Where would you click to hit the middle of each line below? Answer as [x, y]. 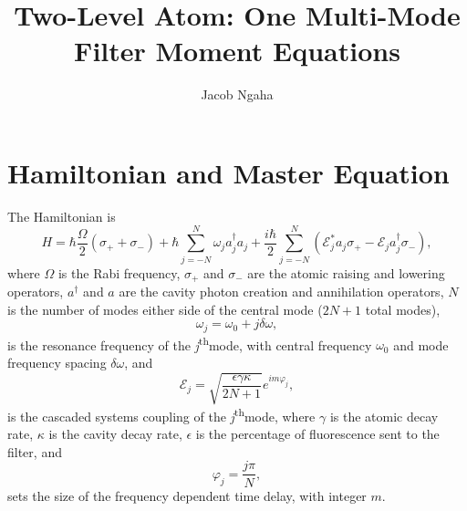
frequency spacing [57, 362]
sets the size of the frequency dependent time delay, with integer [187, 495]
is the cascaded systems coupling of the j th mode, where [161, 415]
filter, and [35, 451]
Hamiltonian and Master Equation [228, 172]
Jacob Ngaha [237, 94]
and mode [421, 344]
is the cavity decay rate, [115, 434]
